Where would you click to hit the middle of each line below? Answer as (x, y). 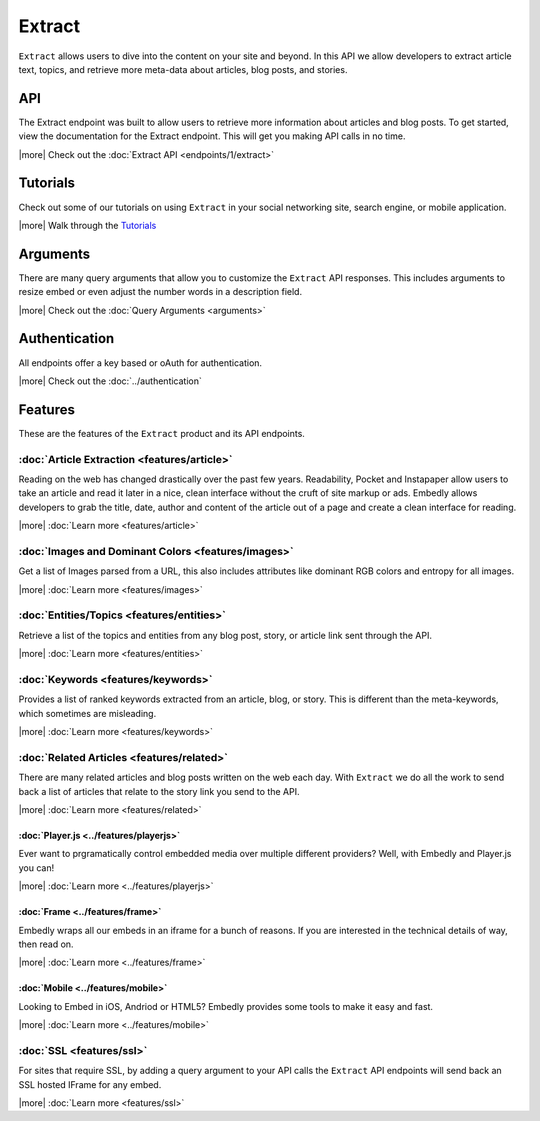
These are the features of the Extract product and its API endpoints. (161, 433)
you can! (36, 867)
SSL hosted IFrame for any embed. (90, 1084)
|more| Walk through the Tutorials (87, 225)
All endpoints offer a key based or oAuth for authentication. (140, 362)
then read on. (46, 944)
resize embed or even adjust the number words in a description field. (160, 292)
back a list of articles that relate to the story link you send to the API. (159, 791)
